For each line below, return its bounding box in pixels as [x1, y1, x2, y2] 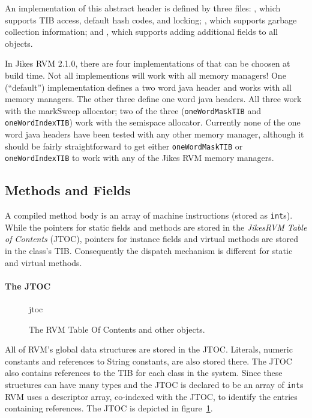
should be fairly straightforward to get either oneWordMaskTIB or [5, 139, 243, 152]
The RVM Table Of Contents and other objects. [29, 323, 205, 335]
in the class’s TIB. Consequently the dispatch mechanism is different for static [5, 244, 293, 257]
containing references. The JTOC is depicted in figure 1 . [5, 402, 213, 414]
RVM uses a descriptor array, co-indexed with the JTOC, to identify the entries [5, 390, 298, 402]
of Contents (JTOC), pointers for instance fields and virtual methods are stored [5, 232, 298, 245]
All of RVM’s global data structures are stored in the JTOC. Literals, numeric [5, 343, 293, 356]
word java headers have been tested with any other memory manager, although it [5, 128, 304, 141]
